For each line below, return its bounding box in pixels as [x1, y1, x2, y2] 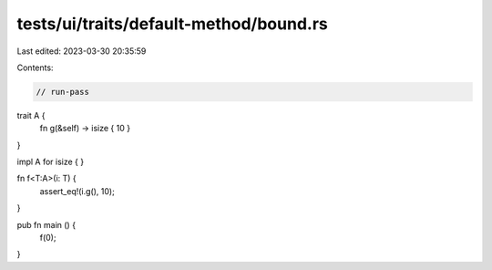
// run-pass [36, 87, 90, 97]
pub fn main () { [16, 219, 77, 230]
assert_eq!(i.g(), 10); [39, 185, 116, 196]
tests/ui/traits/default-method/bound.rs [16, 14, 328, 34]
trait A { [16, 109, 46, 120]
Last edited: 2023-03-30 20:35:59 [16, 46, 147, 57]
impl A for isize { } [16, 156, 85, 168]
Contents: [16, 62, 54, 73]
